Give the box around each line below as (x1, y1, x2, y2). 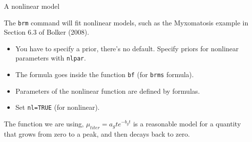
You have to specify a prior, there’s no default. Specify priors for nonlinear (15, 43, 239, 53)
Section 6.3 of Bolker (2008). (4, 27, 89, 37)
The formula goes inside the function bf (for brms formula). (15, 69, 194, 80)
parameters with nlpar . (15, 53, 86, 63)
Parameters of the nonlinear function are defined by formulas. (15, 85, 200, 96)
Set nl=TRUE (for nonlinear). (15, 102, 100, 112)
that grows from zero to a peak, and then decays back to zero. (4, 128, 190, 139)
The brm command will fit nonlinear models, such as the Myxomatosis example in (4, 17, 249, 27)
